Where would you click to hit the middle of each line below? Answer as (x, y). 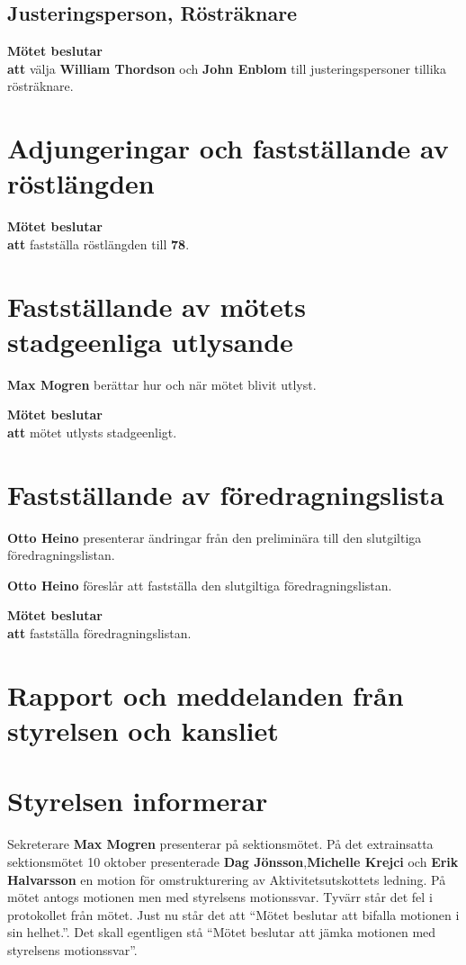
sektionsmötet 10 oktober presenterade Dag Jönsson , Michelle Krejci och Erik (233, 861)
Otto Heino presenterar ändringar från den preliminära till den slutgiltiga (215, 537)
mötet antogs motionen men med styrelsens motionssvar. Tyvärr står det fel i (220, 897)
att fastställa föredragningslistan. (99, 633)
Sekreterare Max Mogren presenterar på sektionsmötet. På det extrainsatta (220, 844)
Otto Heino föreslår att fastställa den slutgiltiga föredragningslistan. (200, 585)
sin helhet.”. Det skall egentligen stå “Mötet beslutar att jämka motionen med (222, 932)
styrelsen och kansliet (143, 731)
